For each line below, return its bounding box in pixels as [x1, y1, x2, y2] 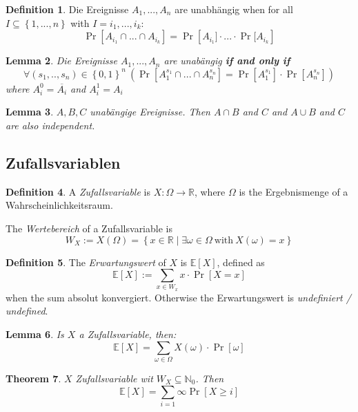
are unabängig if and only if [163, 53, 290, 68]
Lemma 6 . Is [6, 327, 64, 341]
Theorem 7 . [6, 371, 61, 385]
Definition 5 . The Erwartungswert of [6, 254, 166, 269]
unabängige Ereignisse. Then [90, 104, 210, 119]
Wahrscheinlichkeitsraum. [6, 198, 113, 212]
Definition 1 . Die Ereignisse [6, 2, 129, 16]
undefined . [6, 303, 48, 318]
